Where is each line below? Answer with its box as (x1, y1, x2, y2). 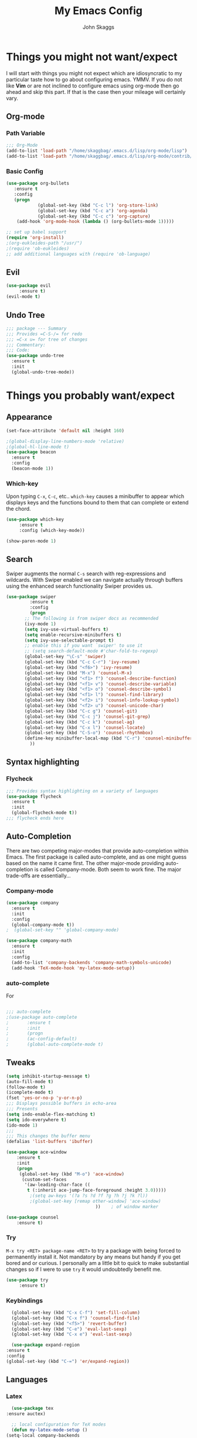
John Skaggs (83, 23, 114, 30)
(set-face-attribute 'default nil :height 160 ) (6, 428, 125, 433)
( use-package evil (6, 283, 51, 289)
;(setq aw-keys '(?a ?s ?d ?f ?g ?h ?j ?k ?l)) (29, 1193, 148, 1199)
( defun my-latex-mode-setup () (11, 1427, 88, 1433)
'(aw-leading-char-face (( (24, 1182, 91, 1188)
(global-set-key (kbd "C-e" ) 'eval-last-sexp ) (11, 1326, 127, 1332)
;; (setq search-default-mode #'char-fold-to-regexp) (24, 648, 159, 654)
